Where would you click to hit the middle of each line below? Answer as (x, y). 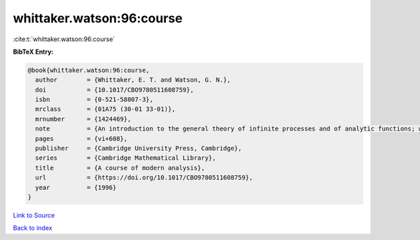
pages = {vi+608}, (82, 138)
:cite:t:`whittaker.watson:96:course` (64, 39)
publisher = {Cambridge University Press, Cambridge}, (139, 149)
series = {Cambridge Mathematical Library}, (126, 158)
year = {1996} (76, 187)
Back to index (33, 228)
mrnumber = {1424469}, (83, 119)
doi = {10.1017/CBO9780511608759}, (114, 90)
